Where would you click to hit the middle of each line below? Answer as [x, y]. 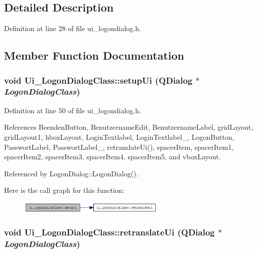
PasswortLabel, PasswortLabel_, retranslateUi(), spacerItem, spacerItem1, [119, 147]
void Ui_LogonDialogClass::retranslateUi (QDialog [109, 232]
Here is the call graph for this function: [64, 190]
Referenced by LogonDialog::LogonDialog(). [71, 173]
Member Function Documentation [94, 55]
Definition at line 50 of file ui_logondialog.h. [73, 110]
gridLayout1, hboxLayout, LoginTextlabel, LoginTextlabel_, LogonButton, [119, 137]
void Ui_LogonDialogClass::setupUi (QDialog [98, 80]
